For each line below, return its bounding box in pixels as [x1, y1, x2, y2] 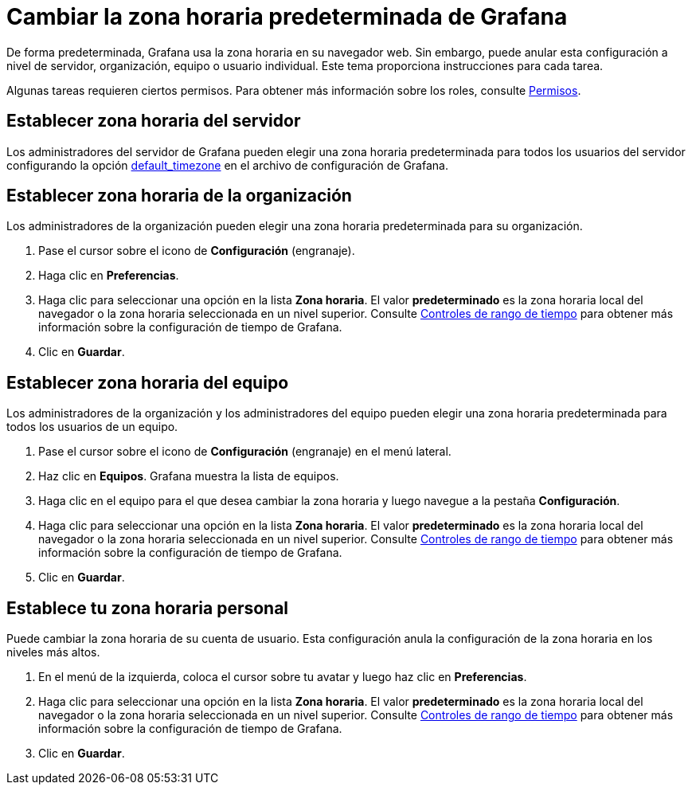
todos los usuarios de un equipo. [6, 420, 178, 434]
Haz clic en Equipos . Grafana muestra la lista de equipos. [38, 469, 339, 484]
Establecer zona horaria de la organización [6, 186, 352, 206]
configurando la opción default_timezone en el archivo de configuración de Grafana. [6, 158, 448, 172]
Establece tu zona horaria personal [6, 597, 289, 618]
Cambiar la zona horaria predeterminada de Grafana [6, 3, 568, 30]
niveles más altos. [6, 645, 100, 660]
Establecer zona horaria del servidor [6, 111, 301, 131]
